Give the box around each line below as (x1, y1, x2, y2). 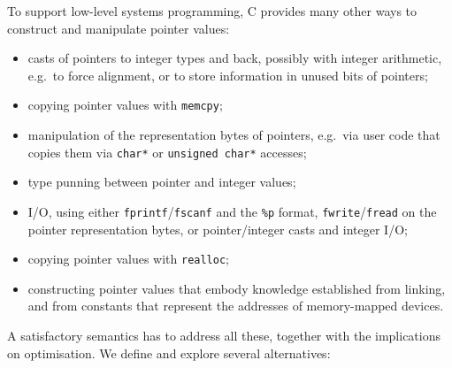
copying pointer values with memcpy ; (27, 96, 223, 114)
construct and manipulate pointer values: (7, 19, 230, 37)
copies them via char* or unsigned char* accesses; (27, 142, 307, 161)
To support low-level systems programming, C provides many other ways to (7, 2, 418, 19)
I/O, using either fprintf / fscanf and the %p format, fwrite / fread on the (27, 202, 437, 220)
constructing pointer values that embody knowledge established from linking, (27, 279, 446, 297)
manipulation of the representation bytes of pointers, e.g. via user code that (27, 126, 441, 144)
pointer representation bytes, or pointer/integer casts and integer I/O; (27, 219, 408, 238)
